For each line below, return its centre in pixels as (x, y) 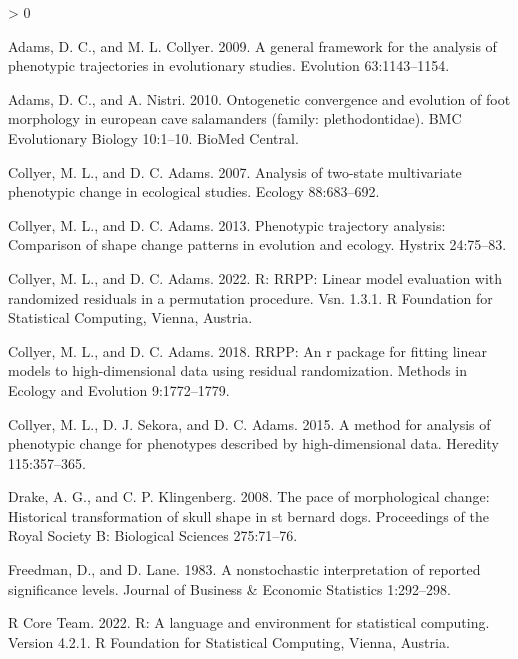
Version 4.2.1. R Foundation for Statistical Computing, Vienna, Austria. (229, 641)
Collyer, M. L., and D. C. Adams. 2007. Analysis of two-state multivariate (235, 171)
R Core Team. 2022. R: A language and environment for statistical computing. (249, 622)
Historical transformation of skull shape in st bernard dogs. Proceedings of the (248, 515)
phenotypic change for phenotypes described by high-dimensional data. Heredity (253, 443)
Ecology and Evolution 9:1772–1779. (119, 389)
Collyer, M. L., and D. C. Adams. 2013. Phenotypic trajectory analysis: (227, 224)
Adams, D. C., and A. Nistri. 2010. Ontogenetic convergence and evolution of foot (259, 98)
